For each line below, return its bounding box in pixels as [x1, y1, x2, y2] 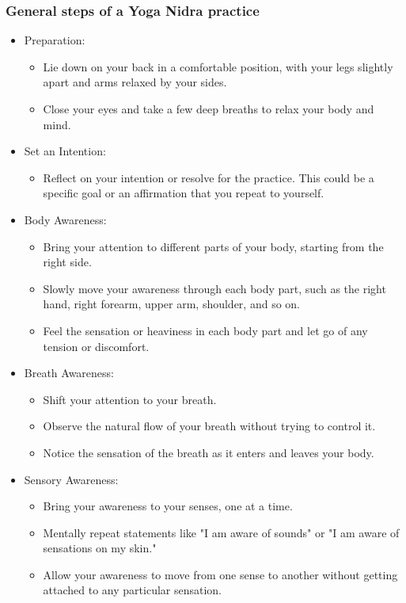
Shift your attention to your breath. [43, 391, 217, 407]
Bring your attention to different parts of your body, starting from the [43, 238, 384, 254]
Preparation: [24, 32, 85, 48]
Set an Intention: [24, 143, 106, 159]
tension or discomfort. [43, 338, 150, 354]
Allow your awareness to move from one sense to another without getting [43, 566, 398, 582]
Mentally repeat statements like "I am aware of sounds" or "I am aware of [43, 524, 400, 540]
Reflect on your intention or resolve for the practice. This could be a [43, 169, 374, 185]
